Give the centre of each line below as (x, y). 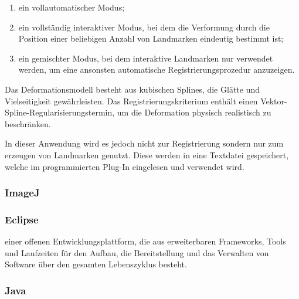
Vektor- (274, 101)
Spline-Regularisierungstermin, (60, 112)
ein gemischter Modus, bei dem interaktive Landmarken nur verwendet (146, 58)
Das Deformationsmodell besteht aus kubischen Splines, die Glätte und (132, 89)
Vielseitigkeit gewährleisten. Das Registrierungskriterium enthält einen (131, 101)
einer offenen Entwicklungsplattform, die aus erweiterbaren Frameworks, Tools (145, 241)
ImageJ (22, 193)
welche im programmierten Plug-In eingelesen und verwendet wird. (125, 166)
